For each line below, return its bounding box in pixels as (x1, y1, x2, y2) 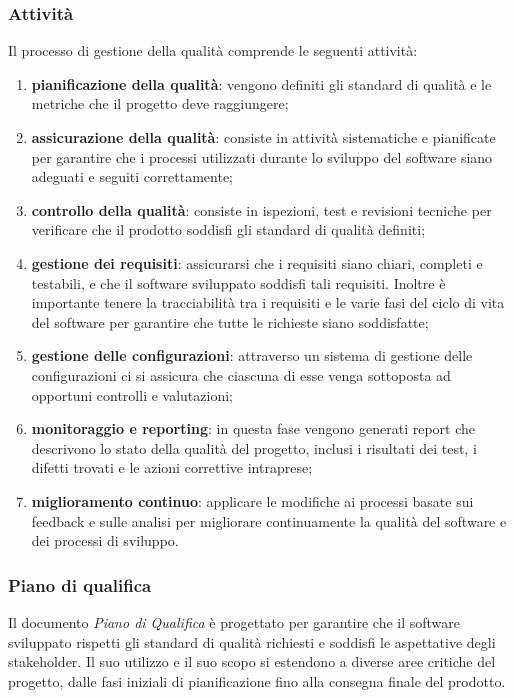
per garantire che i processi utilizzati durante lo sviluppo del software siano (31, 146, 493, 167)
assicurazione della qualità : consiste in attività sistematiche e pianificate (31, 127, 496, 147)
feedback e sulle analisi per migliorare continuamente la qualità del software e (31, 510, 507, 531)
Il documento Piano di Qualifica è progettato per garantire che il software (8, 611, 461, 632)
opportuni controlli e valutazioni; (31, 384, 233, 405)
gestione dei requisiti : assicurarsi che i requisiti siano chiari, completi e (31, 252, 483, 273)
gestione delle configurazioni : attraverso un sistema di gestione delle (31, 345, 473, 366)
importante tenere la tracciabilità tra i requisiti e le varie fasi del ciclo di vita (31, 292, 505, 313)
